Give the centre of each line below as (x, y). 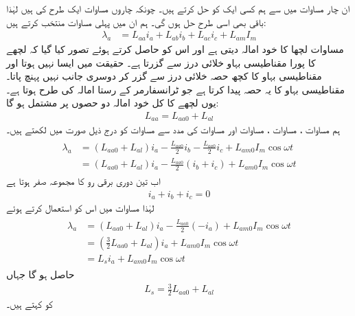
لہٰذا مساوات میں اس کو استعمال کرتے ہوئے (80, 208)
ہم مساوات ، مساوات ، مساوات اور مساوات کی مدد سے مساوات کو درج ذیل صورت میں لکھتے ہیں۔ (173, 129)
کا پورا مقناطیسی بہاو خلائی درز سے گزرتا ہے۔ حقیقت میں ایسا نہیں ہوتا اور (161, 62)
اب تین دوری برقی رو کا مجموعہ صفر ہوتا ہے (83, 181)
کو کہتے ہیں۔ (30, 304)
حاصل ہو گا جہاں (41, 274)
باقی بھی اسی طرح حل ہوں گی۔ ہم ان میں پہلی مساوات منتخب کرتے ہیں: (136, 22)
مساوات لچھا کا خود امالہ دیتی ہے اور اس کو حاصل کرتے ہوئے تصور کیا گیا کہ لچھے (175, 49)
